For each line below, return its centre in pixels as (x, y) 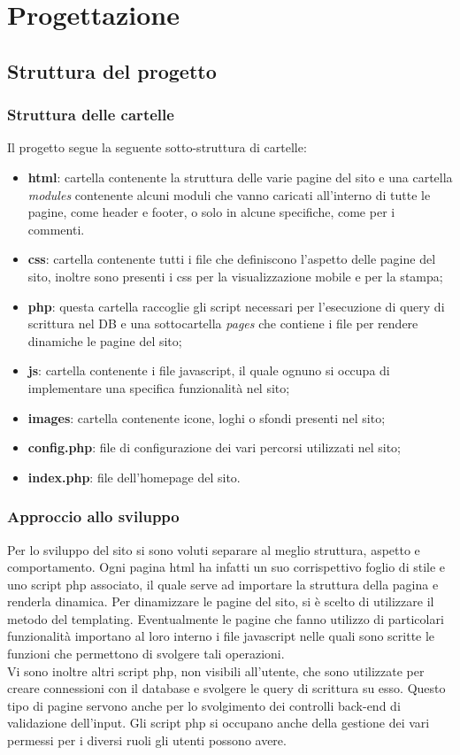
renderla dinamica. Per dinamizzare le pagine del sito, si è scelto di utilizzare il (221, 601)
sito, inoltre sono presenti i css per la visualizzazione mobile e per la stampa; (235, 276)
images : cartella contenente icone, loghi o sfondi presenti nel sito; (207, 417)
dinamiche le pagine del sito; (105, 340)
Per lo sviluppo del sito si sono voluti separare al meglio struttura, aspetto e (214, 549)
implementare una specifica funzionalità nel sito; (159, 387)
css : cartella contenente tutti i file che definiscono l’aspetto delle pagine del (232, 259)
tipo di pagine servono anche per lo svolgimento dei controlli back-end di (204, 705)
